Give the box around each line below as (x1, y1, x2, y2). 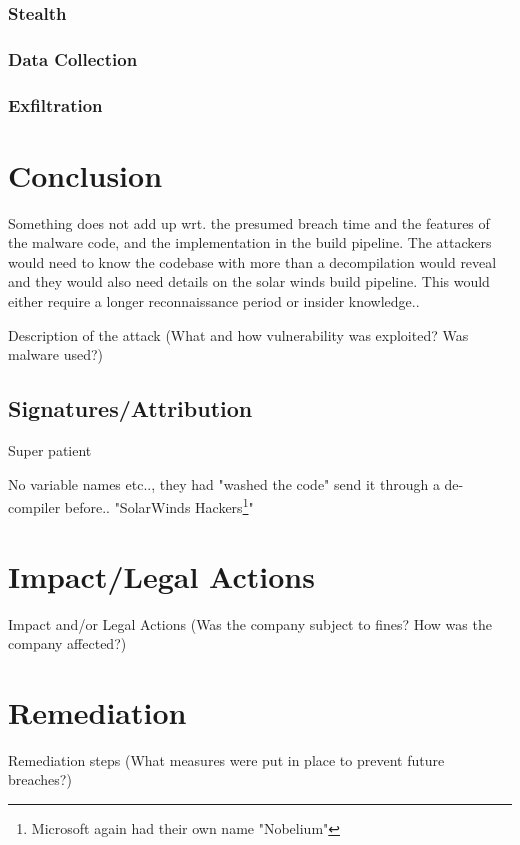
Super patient (8, 440, 92, 461)
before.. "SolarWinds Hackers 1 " (64, 494, 254, 517)
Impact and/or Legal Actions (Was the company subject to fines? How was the (8, 613, 492, 634)
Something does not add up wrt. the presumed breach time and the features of (8, 212, 490, 233)
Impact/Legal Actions (8, 555, 315, 596)
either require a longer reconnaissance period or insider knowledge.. (8, 291, 420, 312)
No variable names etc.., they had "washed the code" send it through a (8, 473, 440, 494)
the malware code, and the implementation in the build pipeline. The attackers (8, 232, 492, 253)
